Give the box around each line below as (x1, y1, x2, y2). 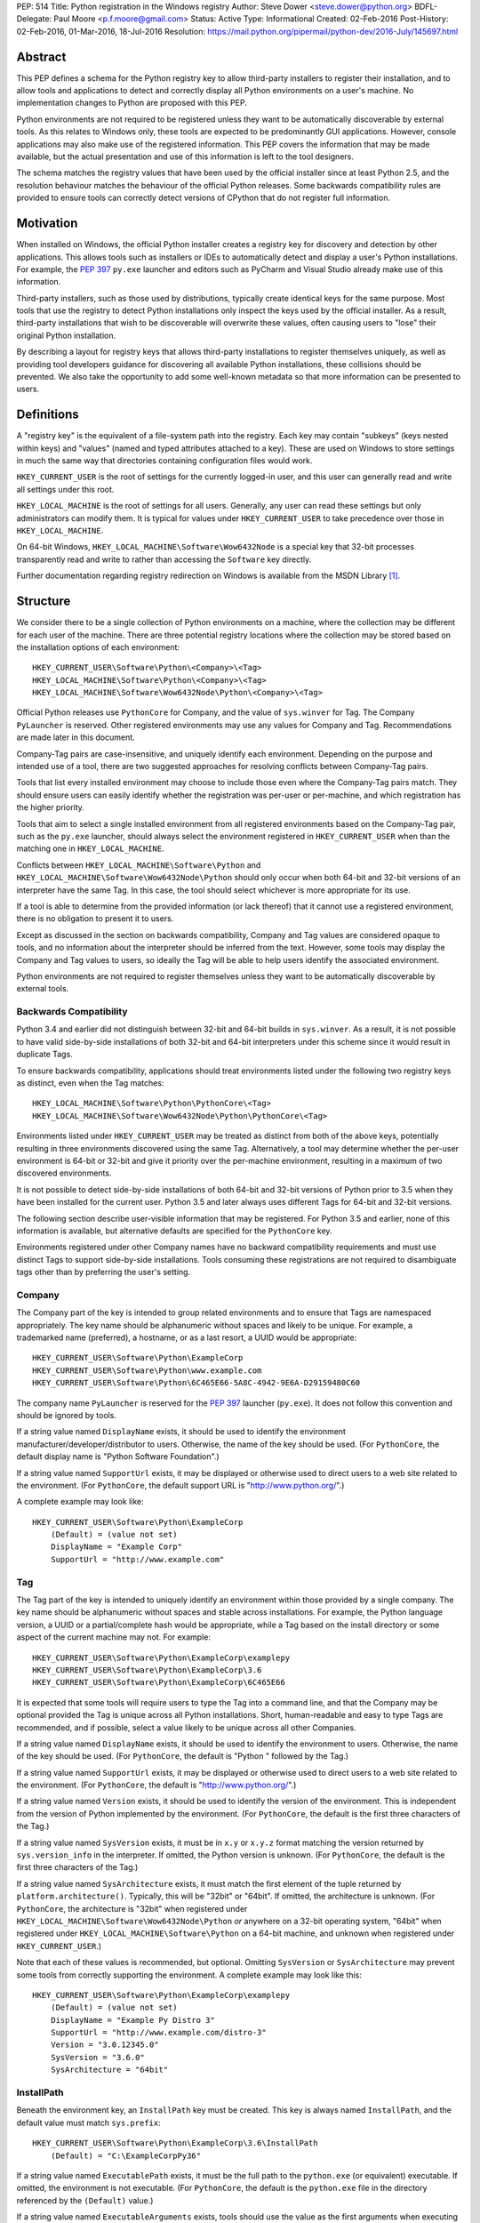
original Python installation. (16, 330, 116, 341)
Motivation (16, 216, 78, 231)
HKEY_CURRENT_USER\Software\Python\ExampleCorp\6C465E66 (32, 1677, 286, 1688)
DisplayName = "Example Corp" (50, 1542, 182, 1552)
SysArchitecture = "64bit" (50, 2065, 169, 2075)
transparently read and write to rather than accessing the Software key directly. (16, 554, 312, 565)
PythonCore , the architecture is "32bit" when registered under (16, 1903, 248, 1914)
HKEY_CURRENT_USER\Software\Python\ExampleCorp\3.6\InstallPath (32, 2139, 319, 2148)
